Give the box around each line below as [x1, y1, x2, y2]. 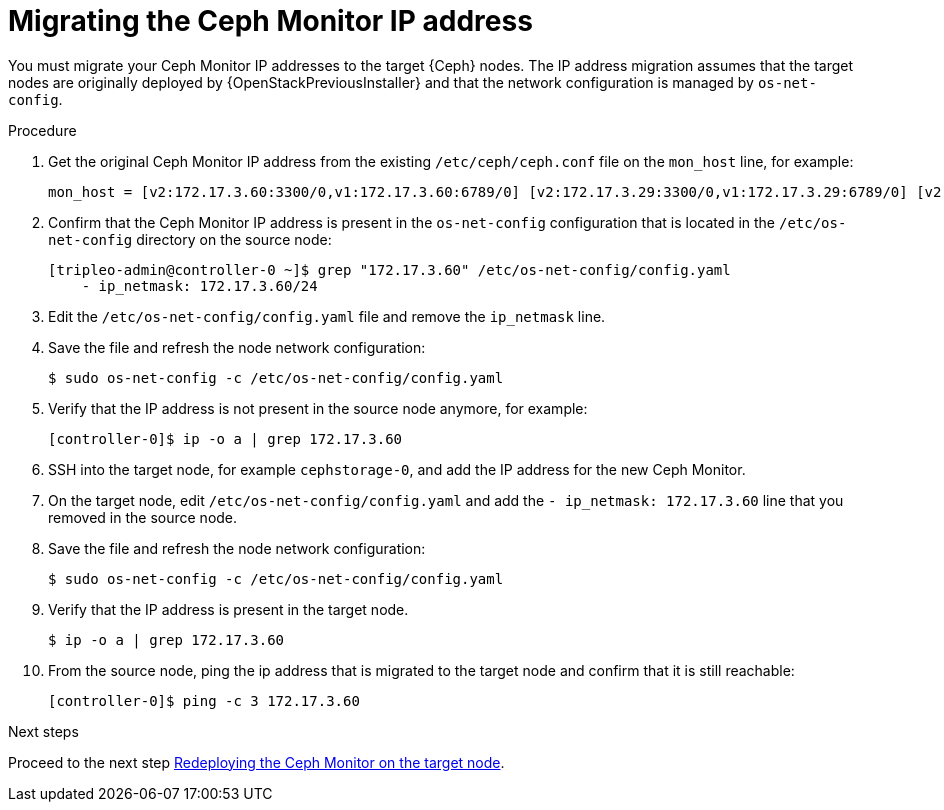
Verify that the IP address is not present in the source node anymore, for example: [48, 399, 588, 417]
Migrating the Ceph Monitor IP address [8, 4, 533, 38]
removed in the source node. [48, 508, 238, 526]
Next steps [8, 722, 79, 740]
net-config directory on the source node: [48, 230, 332, 248]
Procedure [8, 121, 77, 139]
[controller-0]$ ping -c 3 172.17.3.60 [48, 692, 360, 709]
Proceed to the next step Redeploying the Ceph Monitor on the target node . [8, 753, 505, 771]
